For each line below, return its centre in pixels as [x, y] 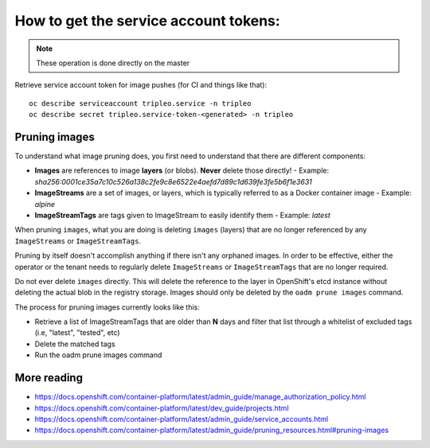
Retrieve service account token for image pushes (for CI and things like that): [141, 85]
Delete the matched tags [75, 344]
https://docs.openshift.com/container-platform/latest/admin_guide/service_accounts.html [182, 419]
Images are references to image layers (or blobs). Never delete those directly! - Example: [182, 170]
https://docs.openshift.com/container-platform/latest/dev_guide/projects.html [162, 408]
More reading [49, 378]
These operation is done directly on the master [113, 63]
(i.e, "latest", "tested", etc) [77, 333]
